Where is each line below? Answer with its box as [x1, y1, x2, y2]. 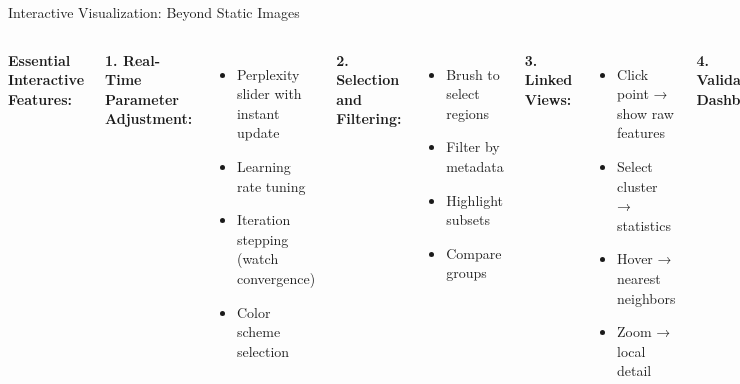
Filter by [446, 136, 500, 157]
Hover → [617, 248, 672, 269]
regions [446, 102, 490, 123]
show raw [617, 102, 674, 123]
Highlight [446, 189, 504, 210]
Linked [524, 69, 573, 90]
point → [617, 83, 668, 104]
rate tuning [236, 175, 306, 196]
